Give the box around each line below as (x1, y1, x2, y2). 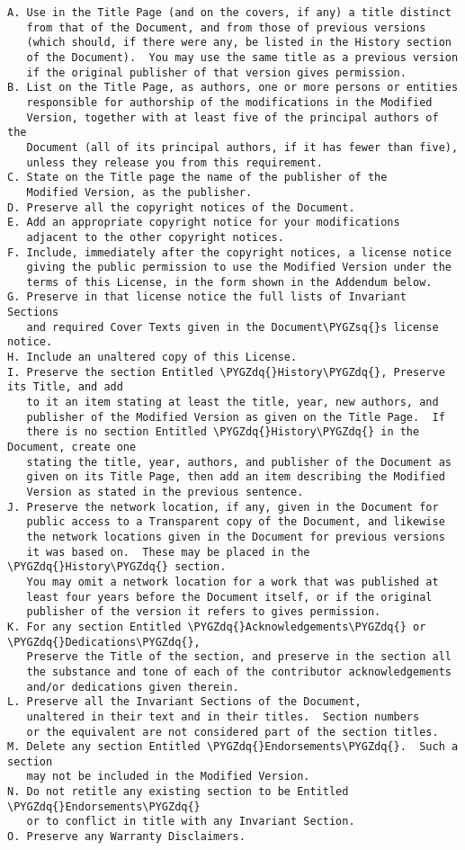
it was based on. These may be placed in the (26, 545, 310, 559)
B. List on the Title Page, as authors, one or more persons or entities (7, 81, 459, 94)
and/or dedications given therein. (26, 680, 239, 693)
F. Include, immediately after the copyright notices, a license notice (7, 246, 452, 259)
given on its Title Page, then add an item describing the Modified (26, 470, 445, 484)
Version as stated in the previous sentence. (26, 486, 304, 498)
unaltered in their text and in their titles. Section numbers (26, 710, 420, 723)
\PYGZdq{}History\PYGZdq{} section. (7, 560, 227, 574)
